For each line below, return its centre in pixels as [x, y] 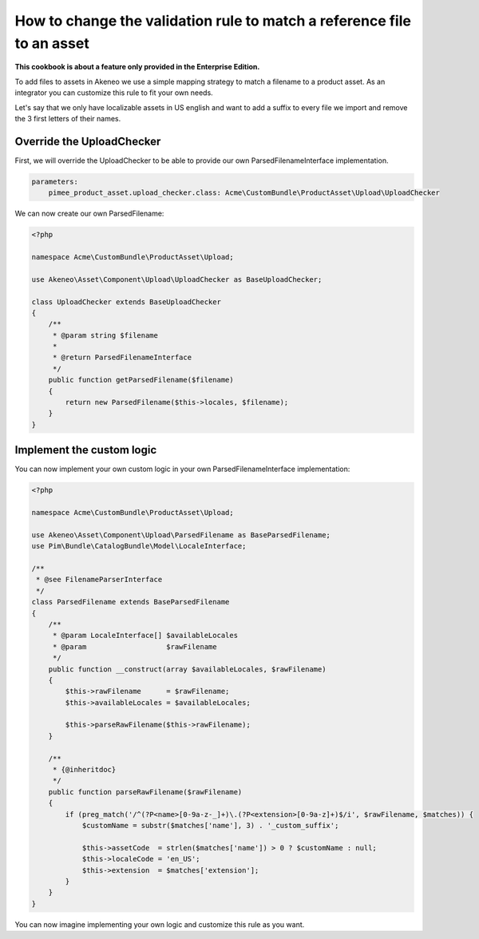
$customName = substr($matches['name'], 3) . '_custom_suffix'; [210, 825]
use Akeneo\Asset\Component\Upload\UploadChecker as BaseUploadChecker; [177, 279]
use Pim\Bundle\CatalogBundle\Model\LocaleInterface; [139, 546]
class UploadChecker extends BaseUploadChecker [126, 302]
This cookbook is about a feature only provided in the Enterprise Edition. [137, 67]
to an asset [52, 43]
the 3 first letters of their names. [68, 118]
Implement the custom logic [86, 450]
